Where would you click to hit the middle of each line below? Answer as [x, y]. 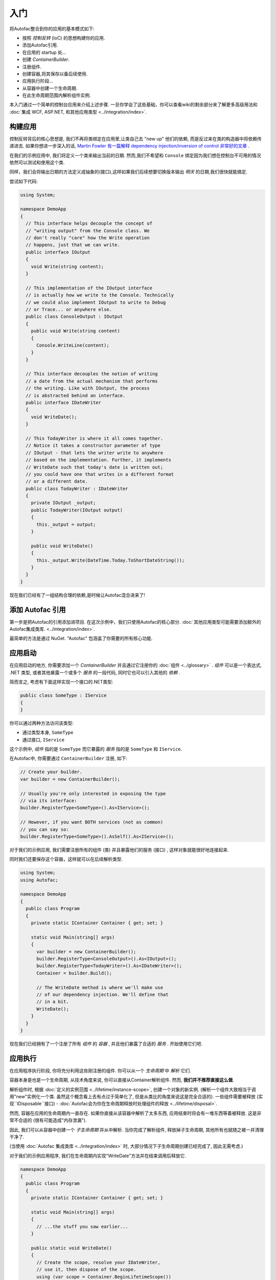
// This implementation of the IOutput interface [89, 288]
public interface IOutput [58, 252]
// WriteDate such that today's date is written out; [95, 467]
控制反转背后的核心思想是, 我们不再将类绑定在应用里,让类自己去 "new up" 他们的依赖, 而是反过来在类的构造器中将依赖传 [136, 139]
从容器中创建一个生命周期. [50, 88]
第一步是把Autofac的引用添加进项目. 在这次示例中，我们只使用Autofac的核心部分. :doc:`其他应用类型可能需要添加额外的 [135, 622]
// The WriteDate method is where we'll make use [100, 987]
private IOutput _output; [63, 503]
